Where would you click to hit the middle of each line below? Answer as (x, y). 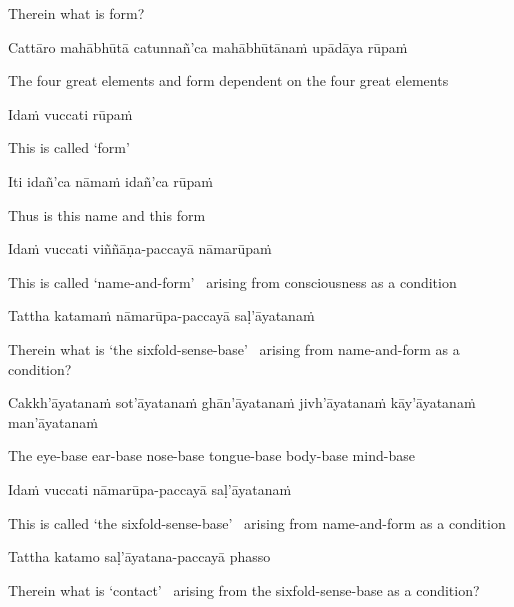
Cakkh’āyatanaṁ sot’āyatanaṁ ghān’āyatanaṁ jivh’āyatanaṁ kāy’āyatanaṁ (242, 402)
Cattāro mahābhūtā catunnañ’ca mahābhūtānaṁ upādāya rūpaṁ (208, 46)
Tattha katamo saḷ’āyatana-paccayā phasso (139, 556)
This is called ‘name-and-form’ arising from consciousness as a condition (232, 281)
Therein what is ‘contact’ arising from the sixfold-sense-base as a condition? (244, 589)
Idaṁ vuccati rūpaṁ (70, 113)
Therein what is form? (76, 13)
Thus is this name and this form (107, 214)
